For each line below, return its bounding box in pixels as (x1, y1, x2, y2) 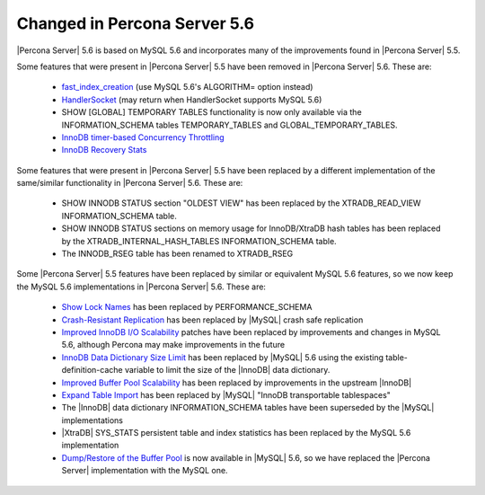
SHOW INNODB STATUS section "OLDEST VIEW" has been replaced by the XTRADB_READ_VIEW (61, 198, 421, 208)
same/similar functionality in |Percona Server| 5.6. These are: (16, 178, 243, 189)
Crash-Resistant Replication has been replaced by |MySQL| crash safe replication (61, 314, 364, 325)
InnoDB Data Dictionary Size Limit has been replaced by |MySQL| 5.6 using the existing (61, 351, 384, 363)
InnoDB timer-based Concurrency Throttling (61, 131, 225, 143)
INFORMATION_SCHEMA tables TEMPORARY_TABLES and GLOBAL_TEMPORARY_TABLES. (61, 119, 399, 130)
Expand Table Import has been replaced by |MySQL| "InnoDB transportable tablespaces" (61, 389, 391, 400)
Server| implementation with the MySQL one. (61, 465, 228, 476)
